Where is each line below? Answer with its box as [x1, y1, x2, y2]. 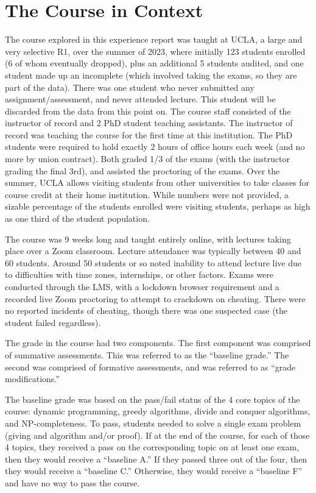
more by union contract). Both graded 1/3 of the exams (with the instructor [5, 152, 290, 165]
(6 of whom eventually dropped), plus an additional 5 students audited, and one [5, 57, 304, 69]
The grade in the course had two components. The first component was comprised [5, 336, 311, 349]
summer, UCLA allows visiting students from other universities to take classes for [5, 176, 310, 189]
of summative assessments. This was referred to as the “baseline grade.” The [5, 348, 289, 361]
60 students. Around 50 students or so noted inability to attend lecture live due [5, 256, 302, 269]
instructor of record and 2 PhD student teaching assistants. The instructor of [5, 116, 293, 129]
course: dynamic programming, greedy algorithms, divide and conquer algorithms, [5, 405, 311, 417]
